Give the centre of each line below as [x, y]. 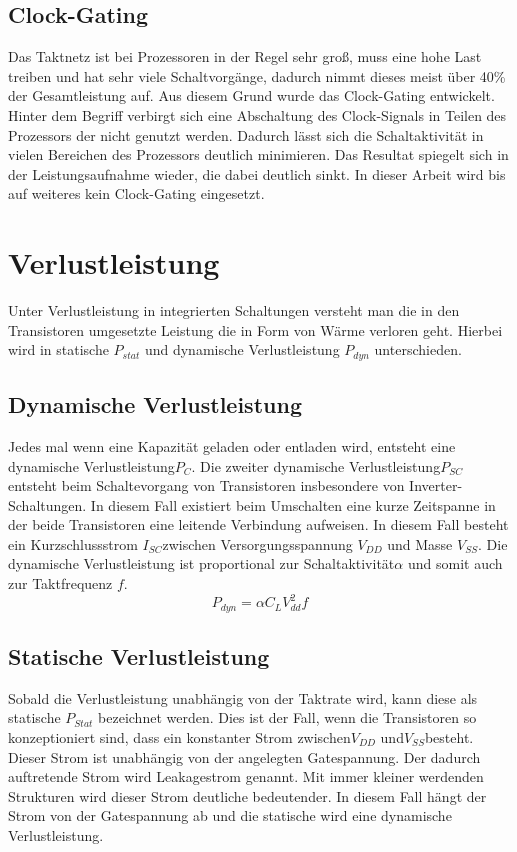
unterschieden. [418, 349]
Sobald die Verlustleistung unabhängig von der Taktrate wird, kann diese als [243, 697]
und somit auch [455, 563]
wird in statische [58, 349]
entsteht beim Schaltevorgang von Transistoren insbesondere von [206, 485]
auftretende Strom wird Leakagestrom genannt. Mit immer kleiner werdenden [246, 776]
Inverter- [436, 485]
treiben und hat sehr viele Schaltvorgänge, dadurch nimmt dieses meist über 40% [257, 75]
